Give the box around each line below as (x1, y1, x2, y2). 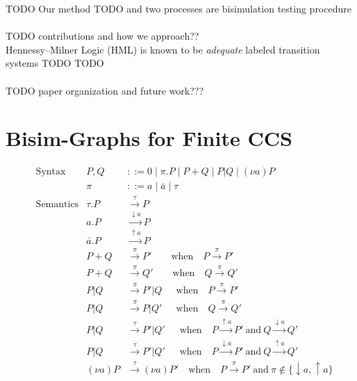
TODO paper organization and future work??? (6, 83, 204, 97)
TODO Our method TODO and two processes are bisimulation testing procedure (6, 1, 351, 15)
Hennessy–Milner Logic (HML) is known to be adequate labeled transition (6, 42, 320, 56)
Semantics (35, 200, 79, 210)
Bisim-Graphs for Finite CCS (6, 124, 292, 152)
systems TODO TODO (6, 56, 104, 70)
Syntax (35, 167, 66, 177)
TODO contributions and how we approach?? (6, 29, 199, 43)
